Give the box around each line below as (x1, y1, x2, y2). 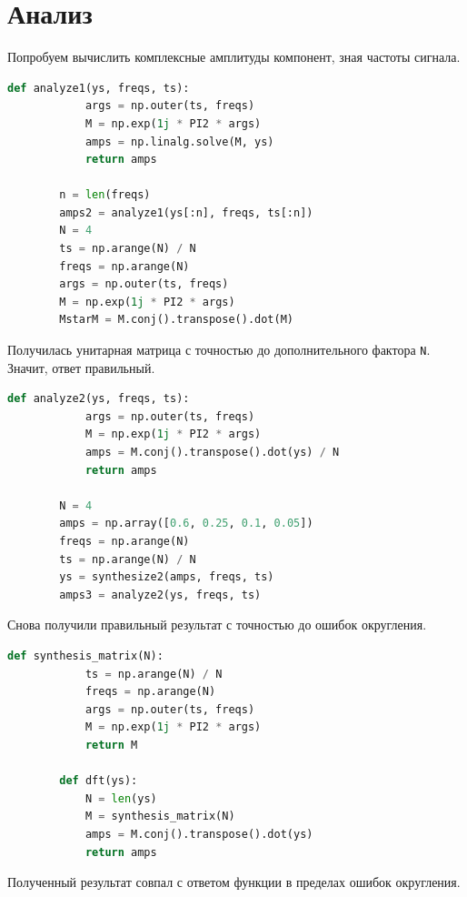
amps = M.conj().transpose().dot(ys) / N (84, 446, 340, 459)
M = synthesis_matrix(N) (84, 810, 235, 823)
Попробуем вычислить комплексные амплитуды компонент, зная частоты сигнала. (7, 47, 461, 66)
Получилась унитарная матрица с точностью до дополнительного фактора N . (7, 340, 431, 359)
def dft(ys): (59, 774, 138, 788)
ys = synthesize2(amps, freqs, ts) (59, 570, 274, 584)
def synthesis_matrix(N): (7, 650, 164, 662)
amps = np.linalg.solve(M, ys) (84, 135, 274, 148)
